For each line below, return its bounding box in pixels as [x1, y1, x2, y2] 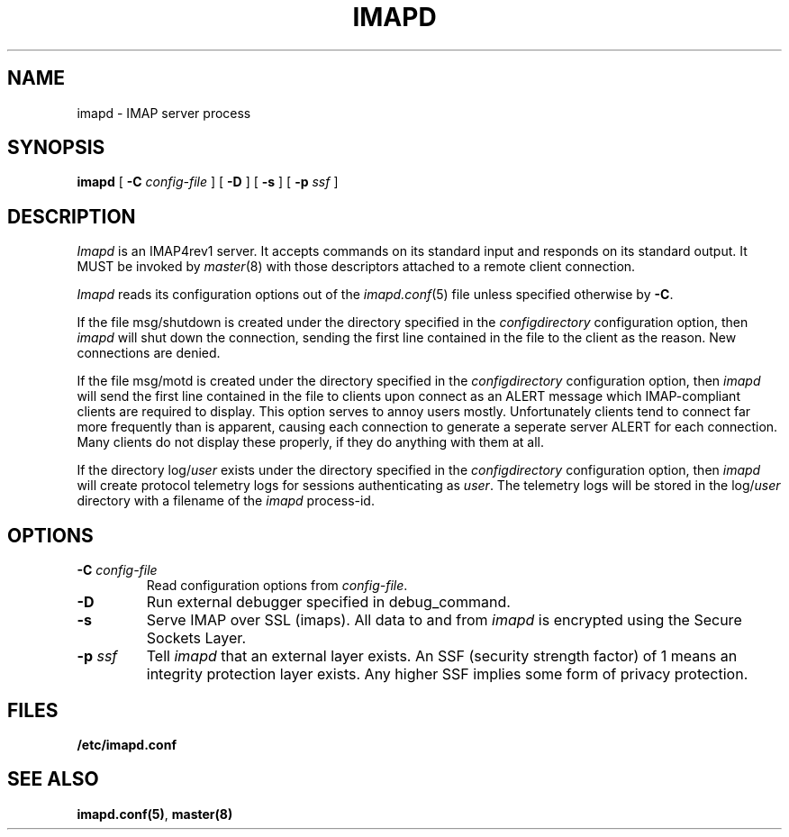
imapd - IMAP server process [77, 105, 251, 121]
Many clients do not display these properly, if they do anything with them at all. [77, 434, 544, 450]
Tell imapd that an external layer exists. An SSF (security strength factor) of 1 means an [146, 647, 738, 666]
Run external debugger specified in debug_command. [146, 593, 511, 612]
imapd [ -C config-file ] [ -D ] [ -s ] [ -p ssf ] [77, 174, 339, 190]
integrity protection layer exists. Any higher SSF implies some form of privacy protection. [146, 665, 748, 684]
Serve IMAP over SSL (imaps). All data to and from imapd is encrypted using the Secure [146, 611, 742, 630]
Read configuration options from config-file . [146, 578, 408, 594]
